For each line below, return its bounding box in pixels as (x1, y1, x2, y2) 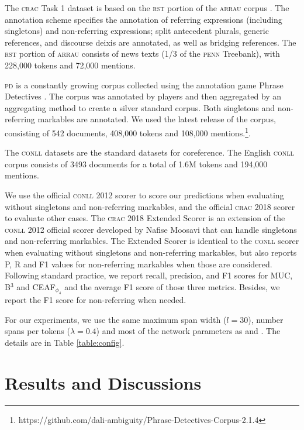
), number (248, 313, 284, 325)
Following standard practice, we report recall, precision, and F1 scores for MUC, (5, 269, 293, 281)
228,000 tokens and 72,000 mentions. (5, 59, 136, 71)
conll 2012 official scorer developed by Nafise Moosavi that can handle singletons (5, 223, 297, 235)
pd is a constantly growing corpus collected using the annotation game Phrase (5, 78, 284, 91)
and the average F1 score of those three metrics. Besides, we (64, 280, 280, 293)
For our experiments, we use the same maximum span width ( (5, 313, 227, 325)
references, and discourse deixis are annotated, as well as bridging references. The (5, 36, 296, 48)
